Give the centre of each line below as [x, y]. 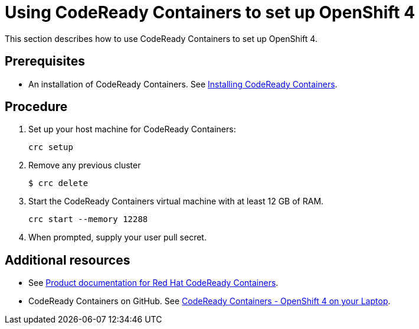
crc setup [51, 147]
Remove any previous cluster [85, 165]
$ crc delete [58, 183]
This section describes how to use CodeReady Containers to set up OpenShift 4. [161, 38]
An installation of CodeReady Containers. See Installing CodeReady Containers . [183, 84]
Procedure [36, 107]
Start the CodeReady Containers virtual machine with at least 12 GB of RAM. [176, 201]
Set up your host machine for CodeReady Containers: [132, 129]
